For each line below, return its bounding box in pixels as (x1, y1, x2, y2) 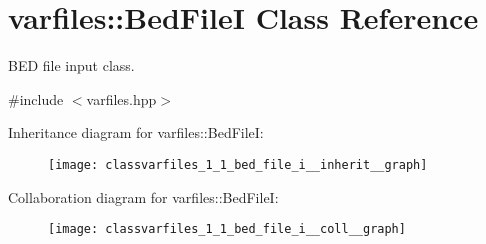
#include (8, 88, 64, 109)
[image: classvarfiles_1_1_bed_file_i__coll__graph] (48, 222, 406, 237)
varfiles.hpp (86, 88, 157, 109)
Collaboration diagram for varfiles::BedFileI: (8, 186, 279, 207)
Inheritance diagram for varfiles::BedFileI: (8, 122, 264, 143)
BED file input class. (8, 55, 135, 76)
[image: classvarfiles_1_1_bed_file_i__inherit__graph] (48, 157, 428, 172)
